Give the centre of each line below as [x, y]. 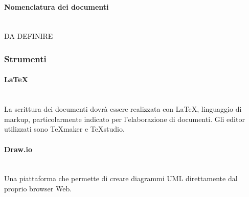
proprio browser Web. [38, 188]
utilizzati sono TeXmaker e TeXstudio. [64, 129]
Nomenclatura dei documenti [56, 6]
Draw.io [18, 149]
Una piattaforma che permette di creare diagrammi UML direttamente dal [121, 178]
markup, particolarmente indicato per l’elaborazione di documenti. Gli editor [124, 119]
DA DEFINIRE [29, 36]
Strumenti [25, 58]
